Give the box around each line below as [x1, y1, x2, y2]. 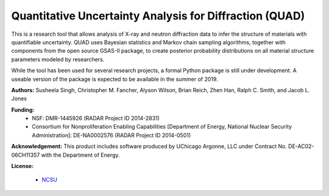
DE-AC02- [288, 143, 314, 150]
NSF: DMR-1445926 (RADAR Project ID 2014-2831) [32, 115, 160, 122]
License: [11, 163, 34, 170]
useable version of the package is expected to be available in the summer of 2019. [11, 75, 219, 83]
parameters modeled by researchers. [11, 55, 105, 63]
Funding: [11, 106, 35, 113]
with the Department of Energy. [41, 151, 120, 158]
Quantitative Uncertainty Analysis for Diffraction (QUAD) [11, 9, 305, 22]
